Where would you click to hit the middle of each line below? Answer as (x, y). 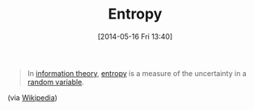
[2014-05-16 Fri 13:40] (135, 36)
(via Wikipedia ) (33, 97)
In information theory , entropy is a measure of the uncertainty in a (137, 73)
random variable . (55, 82)
